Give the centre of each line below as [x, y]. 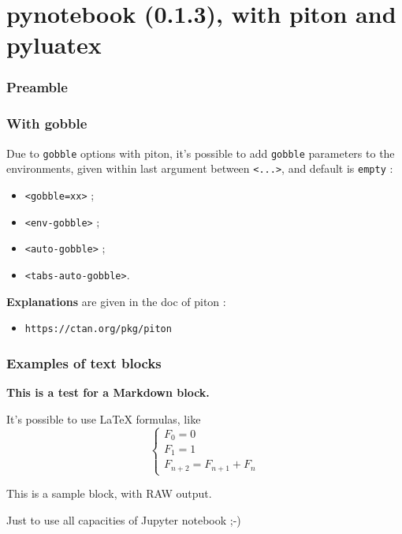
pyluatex [54, 45]
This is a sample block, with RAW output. [109, 493]
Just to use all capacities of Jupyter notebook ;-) [124, 519]
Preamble [37, 87]
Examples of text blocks [84, 362]
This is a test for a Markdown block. [108, 392]
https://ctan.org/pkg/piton [98, 329]
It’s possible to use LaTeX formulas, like [104, 418]
